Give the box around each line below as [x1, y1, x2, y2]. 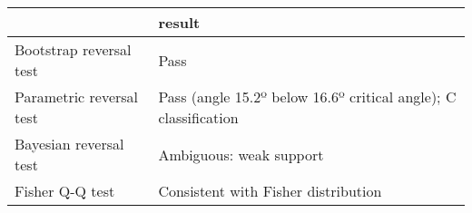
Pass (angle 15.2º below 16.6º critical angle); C [158, 86, 457, 107]
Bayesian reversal [15, 133, 124, 154]
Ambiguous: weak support [158, 143, 324, 165]
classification [158, 107, 239, 128]
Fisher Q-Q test [15, 180, 115, 201]
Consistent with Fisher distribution [158, 180, 382, 201]
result [158, 12, 201, 33]
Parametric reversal [15, 86, 139, 107]
